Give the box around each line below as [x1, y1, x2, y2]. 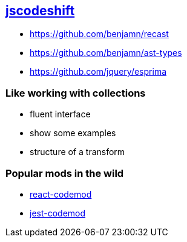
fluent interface [30, 109, 91, 120]
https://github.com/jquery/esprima [30, 66, 167, 77]
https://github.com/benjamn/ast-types [30, 47, 182, 58]
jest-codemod [30, 207, 86, 218]
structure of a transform [30, 147, 125, 157]
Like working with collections [5, 86, 146, 99]
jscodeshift [5, 3, 75, 18]
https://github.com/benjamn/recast [30, 29, 169, 40]
